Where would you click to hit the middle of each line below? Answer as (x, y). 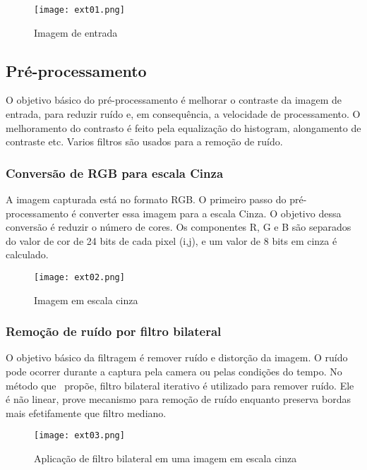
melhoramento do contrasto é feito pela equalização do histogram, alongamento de (183, 127)
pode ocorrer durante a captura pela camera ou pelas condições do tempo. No (174, 372)
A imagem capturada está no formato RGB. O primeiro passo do (146, 199)
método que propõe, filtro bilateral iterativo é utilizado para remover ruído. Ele (180, 385)
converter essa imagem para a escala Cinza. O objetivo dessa (210, 213)
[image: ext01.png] (79, 10)
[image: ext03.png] (79, 436)
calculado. (27, 254)
